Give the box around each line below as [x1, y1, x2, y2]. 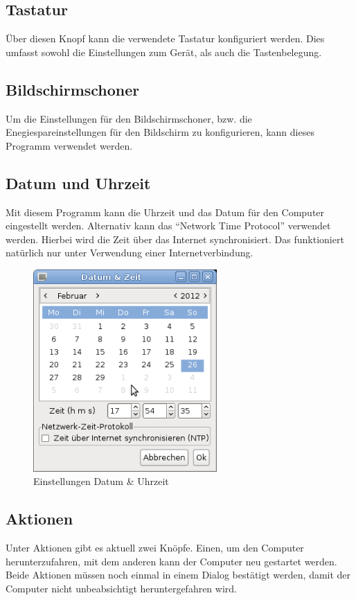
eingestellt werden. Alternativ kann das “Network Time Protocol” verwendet [6, 218, 331, 233]
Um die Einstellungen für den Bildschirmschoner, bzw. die [6, 111, 252, 125]
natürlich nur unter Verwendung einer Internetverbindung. [6, 245, 253, 260]
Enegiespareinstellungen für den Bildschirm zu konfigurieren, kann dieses [6, 125, 314, 139]
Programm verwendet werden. [6, 138, 133, 152]
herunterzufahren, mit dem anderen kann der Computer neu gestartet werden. [6, 554, 337, 568]
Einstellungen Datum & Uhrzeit [33, 474, 169, 488]
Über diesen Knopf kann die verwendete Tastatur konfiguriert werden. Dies [6, 31, 325, 46]
